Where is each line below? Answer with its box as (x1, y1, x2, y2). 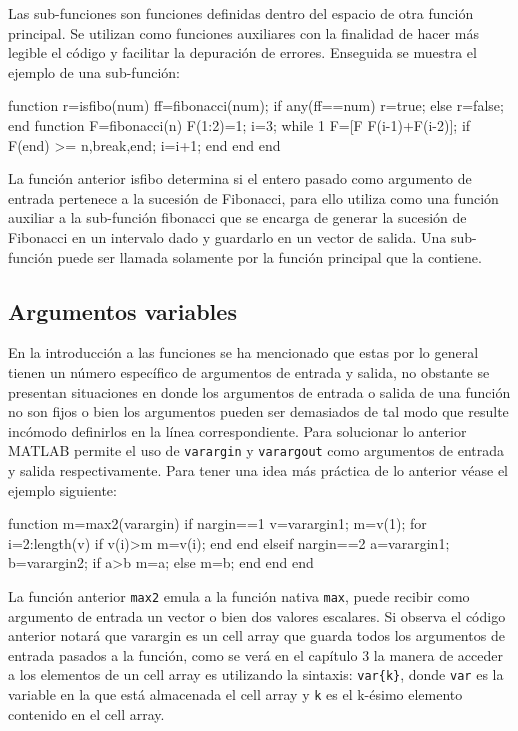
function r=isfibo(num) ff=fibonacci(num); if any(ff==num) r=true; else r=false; (8, 95, 504, 116)
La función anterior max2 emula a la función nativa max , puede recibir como (8, 585, 470, 606)
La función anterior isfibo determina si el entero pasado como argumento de (8, 168, 472, 189)
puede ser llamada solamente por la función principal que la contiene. (57, 246, 482, 267)
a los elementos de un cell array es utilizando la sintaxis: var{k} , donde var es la (8, 664, 504, 685)
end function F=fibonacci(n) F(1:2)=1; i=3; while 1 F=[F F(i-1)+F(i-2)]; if (8, 114, 471, 135)
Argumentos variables (8, 295, 237, 326)
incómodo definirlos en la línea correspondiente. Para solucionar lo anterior (8, 420, 467, 441)
